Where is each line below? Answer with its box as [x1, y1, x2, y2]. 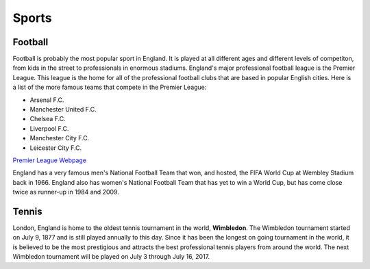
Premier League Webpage [12, 156, 87, 164]
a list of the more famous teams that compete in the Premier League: [12, 83, 207, 92]
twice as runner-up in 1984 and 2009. [12, 188, 119, 196]
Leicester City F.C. [29, 144, 82, 152]
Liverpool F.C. [29, 124, 69, 133]
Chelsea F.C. [29, 115, 66, 123]
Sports [12, 10, 52, 25]
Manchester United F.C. [29, 105, 97, 114]
